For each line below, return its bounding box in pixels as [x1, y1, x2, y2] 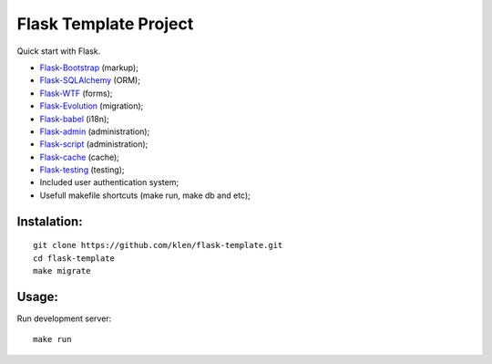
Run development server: [16, 313, 112, 324]
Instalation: [16, 213, 83, 229]
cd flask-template [33, 253, 116, 264]
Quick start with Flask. [16, 46, 101, 57]
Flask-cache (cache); [39, 151, 120, 162]
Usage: [16, 288, 59, 305]
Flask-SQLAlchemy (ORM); [39, 75, 141, 86]
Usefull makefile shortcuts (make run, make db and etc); [39, 190, 251, 201]
